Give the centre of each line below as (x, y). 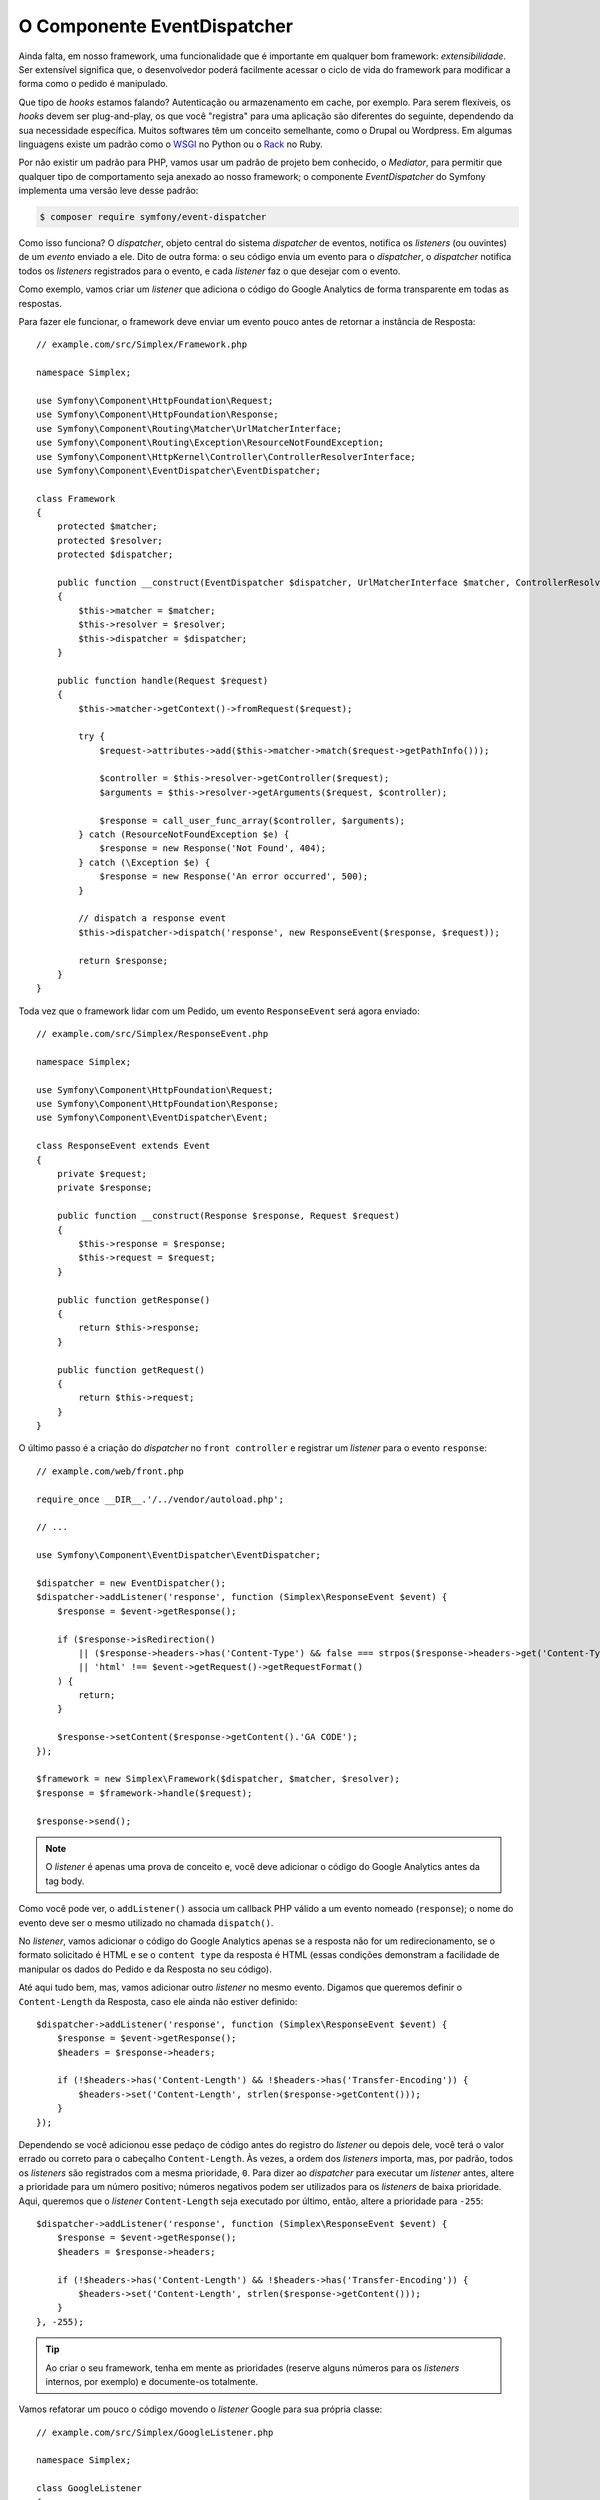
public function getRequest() (130, 1369)
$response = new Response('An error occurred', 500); (234, 876)
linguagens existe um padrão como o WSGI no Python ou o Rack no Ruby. (171, 144)
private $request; (102, 1174)
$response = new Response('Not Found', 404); (213, 848)
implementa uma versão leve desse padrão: (108, 191)
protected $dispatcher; (115, 554)
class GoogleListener (89, 2488)
